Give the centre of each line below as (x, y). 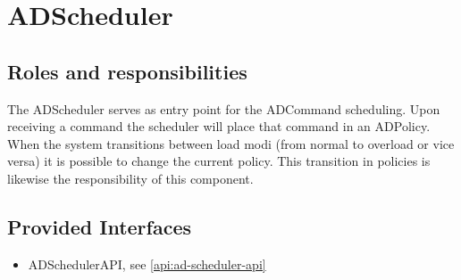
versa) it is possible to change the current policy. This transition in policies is (219, 161)
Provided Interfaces (100, 226)
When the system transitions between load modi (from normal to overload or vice (231, 143)
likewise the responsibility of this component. (130, 178)
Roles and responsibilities (127, 71)
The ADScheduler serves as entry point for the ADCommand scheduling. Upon (224, 108)
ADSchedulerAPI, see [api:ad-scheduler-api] (147, 264)
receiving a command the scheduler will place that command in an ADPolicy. (219, 126)
